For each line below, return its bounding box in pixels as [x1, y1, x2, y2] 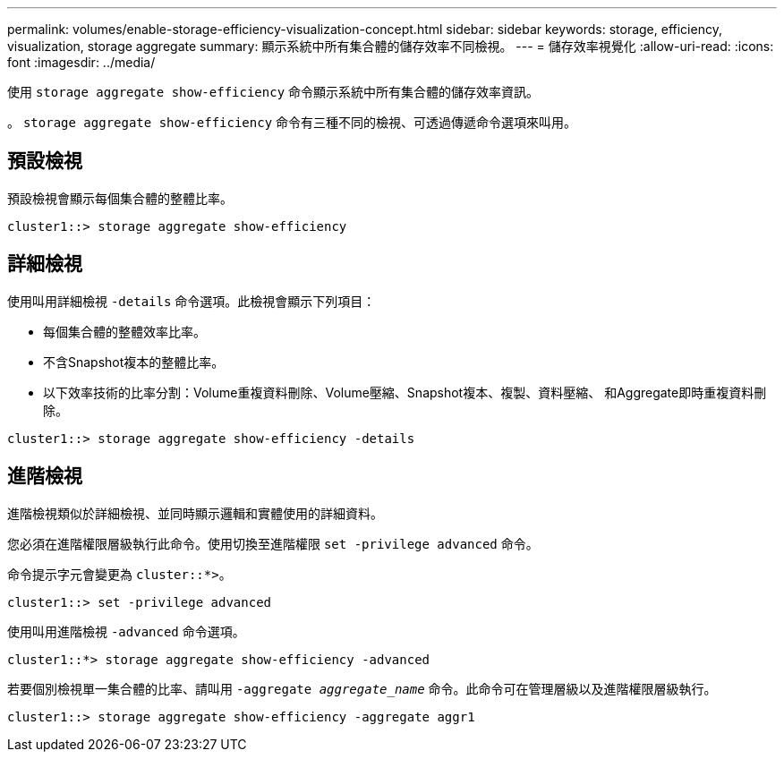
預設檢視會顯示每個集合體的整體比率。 [7, 190, 233, 206]
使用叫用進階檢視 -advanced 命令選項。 [7, 623, 245, 639]
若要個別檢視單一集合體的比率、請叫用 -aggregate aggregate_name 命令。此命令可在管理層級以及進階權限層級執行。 [7, 680, 717, 696]
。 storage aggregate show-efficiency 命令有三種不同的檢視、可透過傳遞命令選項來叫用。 [7, 115, 577, 130]
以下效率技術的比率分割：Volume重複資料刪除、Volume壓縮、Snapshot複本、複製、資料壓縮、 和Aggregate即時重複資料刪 [43, 384, 767, 400]
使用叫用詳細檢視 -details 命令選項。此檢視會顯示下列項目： [7, 293, 376, 309]
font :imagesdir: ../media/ [7, 55, 156, 70]
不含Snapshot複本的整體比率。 [43, 354, 225, 370]
